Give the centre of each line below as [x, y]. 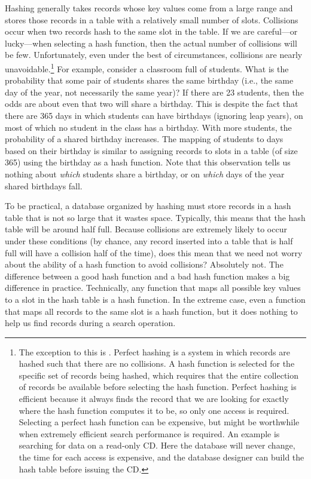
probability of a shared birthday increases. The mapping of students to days [144, 139]
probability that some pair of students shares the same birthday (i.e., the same [149, 80]
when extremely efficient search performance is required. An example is [149, 433]
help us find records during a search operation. [90, 323]
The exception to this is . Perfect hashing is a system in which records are [154, 351]
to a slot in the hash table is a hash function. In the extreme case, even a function [155, 299]
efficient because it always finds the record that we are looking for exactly [154, 399]
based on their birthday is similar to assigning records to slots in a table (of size [151, 150]
